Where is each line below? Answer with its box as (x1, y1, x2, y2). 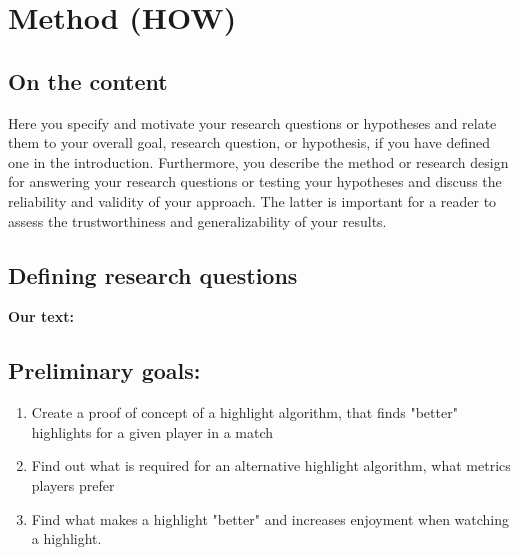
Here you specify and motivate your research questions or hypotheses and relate (8, 112, 497, 133)
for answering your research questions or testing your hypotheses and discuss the (8, 171, 502, 192)
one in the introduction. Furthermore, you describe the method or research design (8, 151, 509, 172)
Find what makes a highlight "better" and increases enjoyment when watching (31, 508, 510, 529)
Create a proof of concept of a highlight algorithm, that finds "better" (31, 402, 458, 423)
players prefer (31, 474, 115, 495)
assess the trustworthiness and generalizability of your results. (8, 210, 387, 231)
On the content (8, 65, 168, 96)
